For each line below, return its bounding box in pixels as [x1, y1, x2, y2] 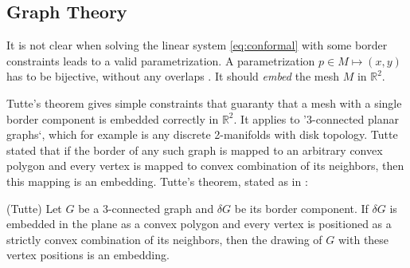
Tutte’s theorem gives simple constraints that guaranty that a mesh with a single [6, 94, 402, 111]
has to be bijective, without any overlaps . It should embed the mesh [6, 68, 339, 85]
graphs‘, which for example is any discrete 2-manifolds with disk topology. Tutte [6, 126, 398, 143]
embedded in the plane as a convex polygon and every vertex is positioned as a [6, 215, 392, 232]
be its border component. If [234, 199, 369, 216]
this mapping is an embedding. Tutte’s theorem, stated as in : [6, 172, 308, 189]
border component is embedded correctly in [6, 110, 219, 127]
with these [338, 231, 389, 247]
